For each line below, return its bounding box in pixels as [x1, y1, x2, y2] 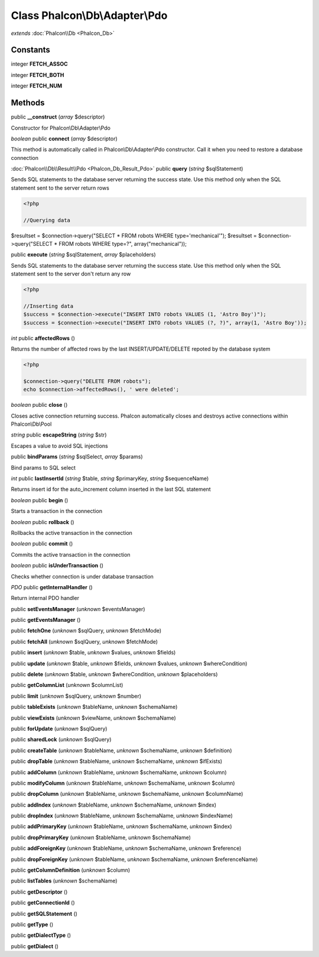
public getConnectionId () [11, 899, 75, 906]
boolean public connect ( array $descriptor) [11, 135, 118, 142]
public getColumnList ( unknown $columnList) [11, 682, 123, 689]
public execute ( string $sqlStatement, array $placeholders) [11, 251, 156, 258]
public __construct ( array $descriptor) [11, 113, 105, 121]
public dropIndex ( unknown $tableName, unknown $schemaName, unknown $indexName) [11, 812, 233, 820]
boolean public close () [11, 402, 68, 409]
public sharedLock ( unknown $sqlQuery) [11, 736, 112, 743]
